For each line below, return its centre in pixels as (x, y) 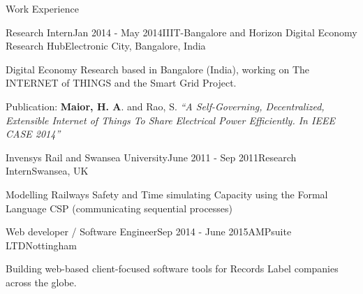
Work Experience (42, 8)
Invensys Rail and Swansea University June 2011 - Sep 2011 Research (151, 157)
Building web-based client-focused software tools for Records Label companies (172, 269)
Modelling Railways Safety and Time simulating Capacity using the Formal (167, 194)
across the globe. (41, 282)
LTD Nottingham (41, 245)
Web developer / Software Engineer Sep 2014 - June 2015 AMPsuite (149, 231)
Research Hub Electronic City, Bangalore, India (106, 46)
